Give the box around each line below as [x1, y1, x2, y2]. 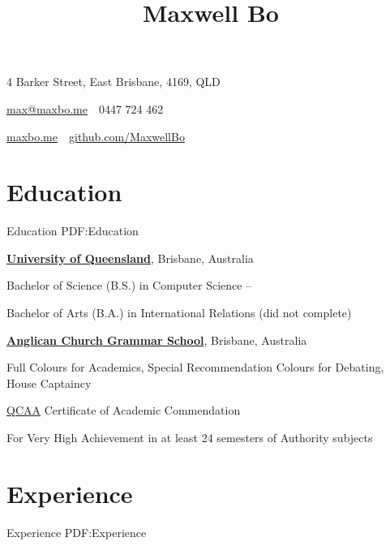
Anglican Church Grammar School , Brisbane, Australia [6, 331, 307, 348]
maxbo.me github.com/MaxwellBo [6, 127, 185, 144]
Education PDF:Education [6, 222, 139, 239]
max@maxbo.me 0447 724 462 [6, 100, 164, 117]
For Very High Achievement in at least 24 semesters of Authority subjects [6, 429, 373, 446]
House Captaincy [6, 374, 92, 391]
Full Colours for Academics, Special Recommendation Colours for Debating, [6, 359, 384, 376]
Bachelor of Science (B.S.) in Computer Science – [6, 277, 252, 294]
